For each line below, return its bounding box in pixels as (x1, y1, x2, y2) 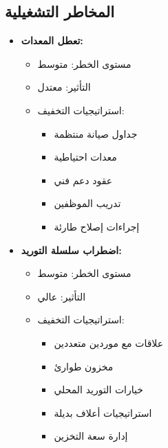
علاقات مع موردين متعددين (54, 335, 164, 350)
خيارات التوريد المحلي (54, 382, 143, 397)
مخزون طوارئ (54, 359, 114, 373)
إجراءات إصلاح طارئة (54, 219, 140, 233)
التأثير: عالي (37, 289, 86, 303)
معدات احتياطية (54, 150, 117, 164)
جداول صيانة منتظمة (54, 126, 138, 141)
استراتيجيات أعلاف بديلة (54, 405, 152, 420)
